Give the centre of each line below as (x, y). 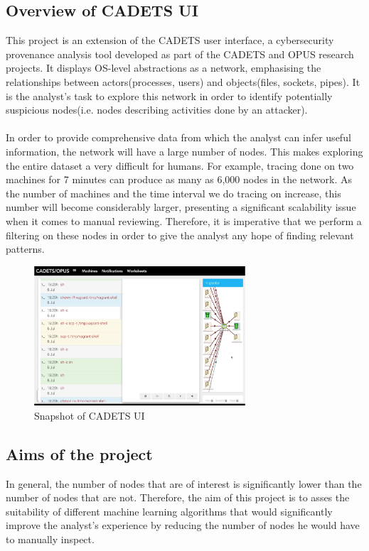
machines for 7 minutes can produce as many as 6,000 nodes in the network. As (179, 179)
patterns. (25, 249)
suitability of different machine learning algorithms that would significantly (169, 511)
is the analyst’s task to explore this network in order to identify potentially (169, 96)
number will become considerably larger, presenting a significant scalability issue (181, 207)
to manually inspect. (50, 539)
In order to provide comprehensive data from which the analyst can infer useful (178, 137)
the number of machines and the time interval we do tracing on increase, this (173, 193)
